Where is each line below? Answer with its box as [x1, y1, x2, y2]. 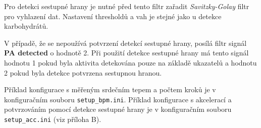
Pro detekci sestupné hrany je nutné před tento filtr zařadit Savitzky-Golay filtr [4, 1, 249, 11]
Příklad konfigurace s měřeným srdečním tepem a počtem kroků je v [4, 84, 216, 95]
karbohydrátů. [4, 21, 48, 31]
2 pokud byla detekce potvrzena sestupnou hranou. [4, 67, 162, 78]
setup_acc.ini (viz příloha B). [4, 114, 101, 124]
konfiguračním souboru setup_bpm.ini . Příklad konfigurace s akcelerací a [4, 94, 232, 104]
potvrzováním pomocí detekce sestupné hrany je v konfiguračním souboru [4, 104, 232, 114]
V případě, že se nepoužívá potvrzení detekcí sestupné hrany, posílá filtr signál [4, 37, 247, 48]
